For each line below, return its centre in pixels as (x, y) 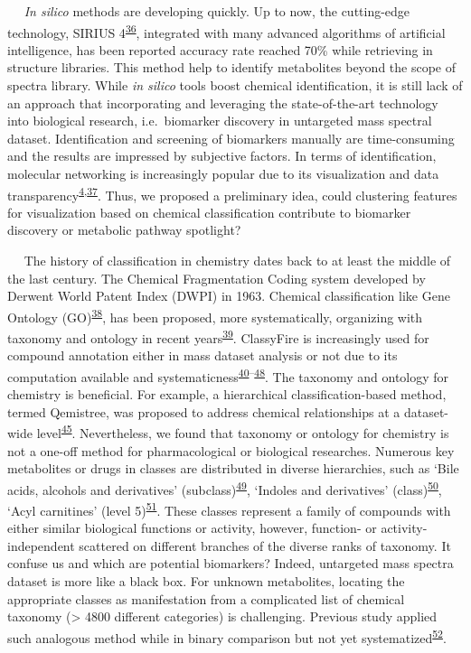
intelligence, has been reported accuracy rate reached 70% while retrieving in (220, 49)
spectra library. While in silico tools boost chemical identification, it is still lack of (235, 85)
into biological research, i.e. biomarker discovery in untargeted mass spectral (220, 121)
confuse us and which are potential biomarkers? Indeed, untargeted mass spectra (231, 563)
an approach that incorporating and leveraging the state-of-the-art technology (223, 103)
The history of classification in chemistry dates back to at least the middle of (237, 261)
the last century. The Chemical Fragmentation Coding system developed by (217, 278)
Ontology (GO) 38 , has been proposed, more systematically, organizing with (215, 315)
